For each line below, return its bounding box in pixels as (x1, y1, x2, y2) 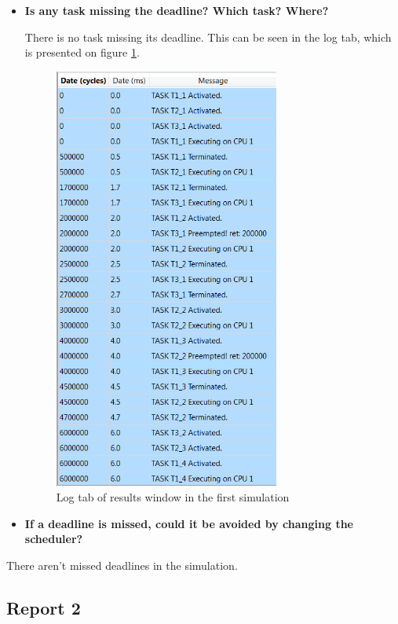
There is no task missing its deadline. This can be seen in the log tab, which (24, 28, 392, 45)
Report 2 (6, 595, 81, 619)
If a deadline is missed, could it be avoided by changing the (24, 515, 353, 531)
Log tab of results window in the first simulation (56, 489, 290, 505)
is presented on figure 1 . (24, 44, 140, 61)
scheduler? (24, 530, 83, 547)
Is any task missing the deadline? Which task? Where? (24, 2, 329, 18)
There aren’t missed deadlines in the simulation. (6, 556, 238, 573)
